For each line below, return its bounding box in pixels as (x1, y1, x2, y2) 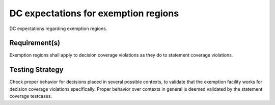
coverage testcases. (9, 93, 52, 99)
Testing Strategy (9, 65, 64, 74)
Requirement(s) (9, 39, 61, 47)
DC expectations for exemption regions (9, 8, 179, 19)
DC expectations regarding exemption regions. (9, 25, 107, 32)
